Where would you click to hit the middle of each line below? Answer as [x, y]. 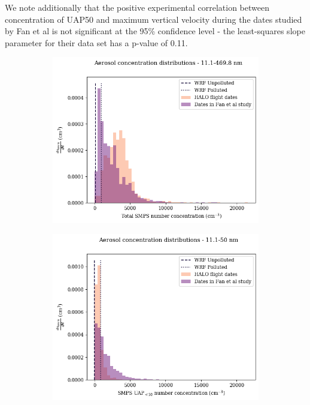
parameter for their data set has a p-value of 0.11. [96, 42]
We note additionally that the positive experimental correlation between [137, 7]
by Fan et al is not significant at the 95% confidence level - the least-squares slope [155, 31]
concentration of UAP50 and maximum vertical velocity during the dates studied [154, 19]
